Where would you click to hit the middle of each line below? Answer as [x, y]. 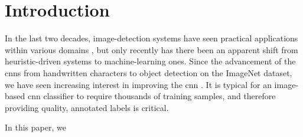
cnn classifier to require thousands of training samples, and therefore [151, 96]
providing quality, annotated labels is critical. [87, 107]
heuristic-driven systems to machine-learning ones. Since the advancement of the [150, 61]
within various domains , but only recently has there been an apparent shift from [151, 49]
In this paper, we [35, 127]
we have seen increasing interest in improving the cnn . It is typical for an [138, 84]
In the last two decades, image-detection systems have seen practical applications [151, 38]
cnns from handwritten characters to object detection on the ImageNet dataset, [149, 72]
